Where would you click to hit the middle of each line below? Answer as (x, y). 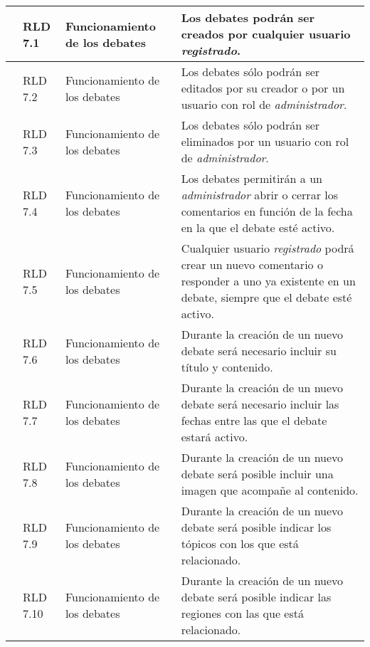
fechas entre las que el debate (254, 420)
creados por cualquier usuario (266, 34)
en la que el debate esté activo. (258, 227)
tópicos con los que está (240, 543)
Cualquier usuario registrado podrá (268, 248)
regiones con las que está (242, 613)
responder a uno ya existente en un (268, 281)
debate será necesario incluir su (259, 351)
